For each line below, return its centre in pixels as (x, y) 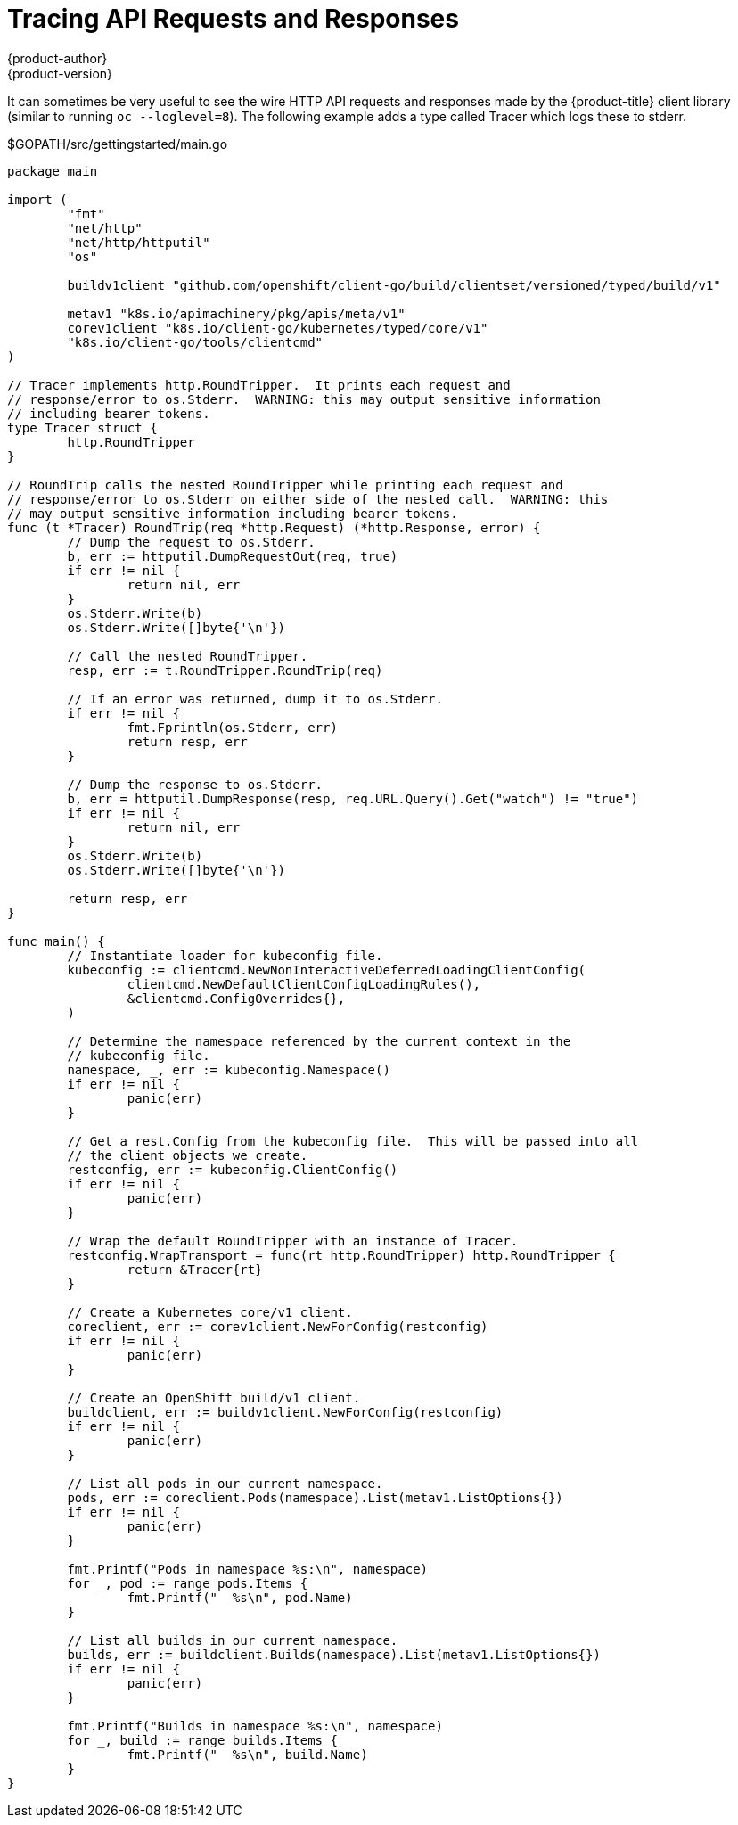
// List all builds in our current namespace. (233, 1640)
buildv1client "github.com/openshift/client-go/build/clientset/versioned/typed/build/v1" (394, 285)
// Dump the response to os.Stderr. (195, 784)
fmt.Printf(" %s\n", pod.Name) (240, 1597)
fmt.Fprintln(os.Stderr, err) (232, 727)
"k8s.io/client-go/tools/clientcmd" (195, 342)
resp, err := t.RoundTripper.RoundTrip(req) (225, 670)
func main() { (56, 941)
